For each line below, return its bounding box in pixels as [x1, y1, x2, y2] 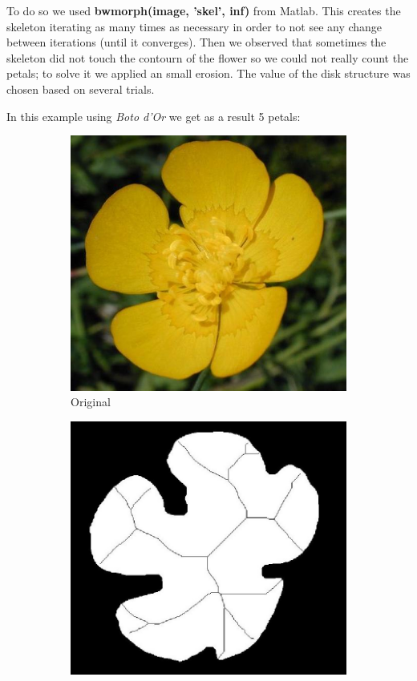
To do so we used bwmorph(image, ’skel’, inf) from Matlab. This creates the [6, 2, 401, 18]
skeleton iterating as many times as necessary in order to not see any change [6, 18, 383, 34]
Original [71, 393, 111, 410]
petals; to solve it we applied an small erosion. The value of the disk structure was [6, 65, 411, 82]
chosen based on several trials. [6, 80, 155, 97]
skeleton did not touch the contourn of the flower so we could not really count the [6, 49, 409, 66]
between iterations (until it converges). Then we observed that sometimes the [6, 34, 387, 50]
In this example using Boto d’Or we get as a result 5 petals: [6, 107, 301, 124]
